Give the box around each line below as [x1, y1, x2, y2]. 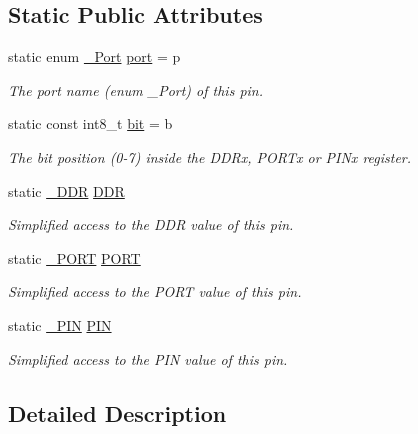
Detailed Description [8, 397, 227, 428]
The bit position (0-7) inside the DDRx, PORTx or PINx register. [8, 146, 412, 167]
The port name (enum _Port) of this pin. [8, 79, 263, 100]
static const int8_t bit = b [8, 113, 173, 134]
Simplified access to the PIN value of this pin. [8, 348, 288, 369]
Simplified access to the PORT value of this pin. [8, 281, 302, 302]
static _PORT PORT [8, 247, 141, 268]
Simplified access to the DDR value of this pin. [8, 214, 294, 235]
